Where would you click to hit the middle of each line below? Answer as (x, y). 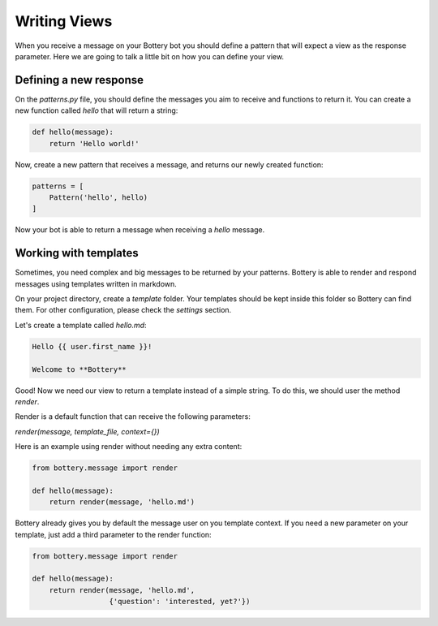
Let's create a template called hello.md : (81, 325)
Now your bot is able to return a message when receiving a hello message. (140, 230)
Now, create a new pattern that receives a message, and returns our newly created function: (169, 164)
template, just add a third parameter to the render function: (113, 534)
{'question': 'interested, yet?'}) (180, 602)
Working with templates (77, 253)
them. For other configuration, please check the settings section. (123, 310)
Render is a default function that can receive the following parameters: (133, 417)
